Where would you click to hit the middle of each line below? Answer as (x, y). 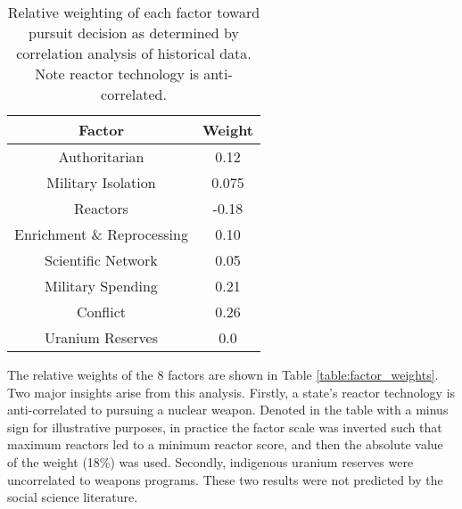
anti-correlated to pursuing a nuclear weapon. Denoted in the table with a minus (228, 410)
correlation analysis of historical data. (134, 53)
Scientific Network (101, 260)
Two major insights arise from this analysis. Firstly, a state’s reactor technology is (231, 392)
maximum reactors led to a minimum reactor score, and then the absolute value (225, 444)
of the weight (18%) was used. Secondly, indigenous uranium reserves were (210, 461)
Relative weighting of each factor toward (134, 12)
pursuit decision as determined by (134, 33)
